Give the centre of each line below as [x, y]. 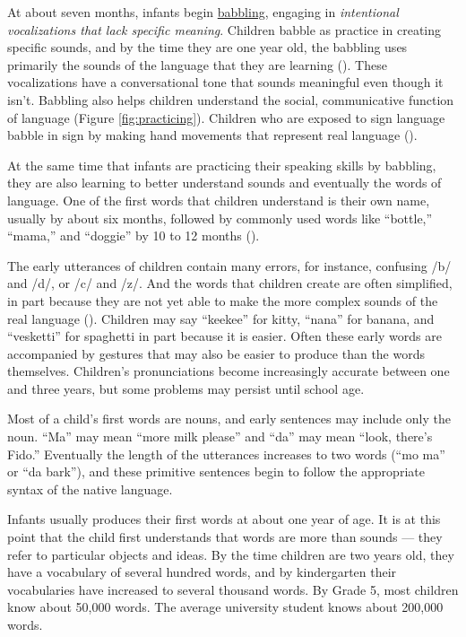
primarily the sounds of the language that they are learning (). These [197, 64]
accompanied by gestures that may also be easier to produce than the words [216, 353]
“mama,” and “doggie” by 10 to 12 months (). [134, 236]
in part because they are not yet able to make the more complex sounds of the [223, 300]
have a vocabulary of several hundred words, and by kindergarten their [202, 572]
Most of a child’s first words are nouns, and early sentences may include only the [229, 419]
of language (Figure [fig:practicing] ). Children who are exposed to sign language [226, 117]
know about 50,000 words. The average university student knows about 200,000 [225, 607]
